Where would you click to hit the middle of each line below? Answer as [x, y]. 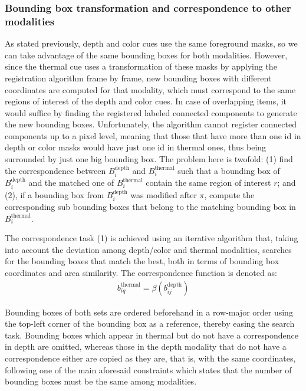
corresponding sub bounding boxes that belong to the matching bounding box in [150, 206]
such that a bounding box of [229, 170]
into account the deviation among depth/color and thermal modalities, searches [148, 249]
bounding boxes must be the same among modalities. [101, 381]
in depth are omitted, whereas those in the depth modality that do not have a [146, 346]
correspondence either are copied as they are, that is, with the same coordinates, [150, 358]
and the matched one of [71, 183]
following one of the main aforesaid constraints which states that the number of [148, 369]
